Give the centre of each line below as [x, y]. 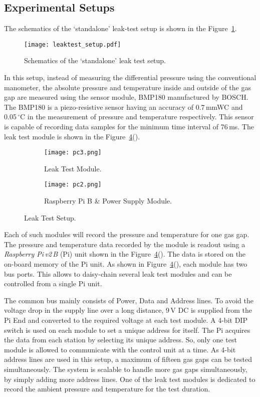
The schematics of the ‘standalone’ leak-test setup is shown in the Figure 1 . [120, 28]
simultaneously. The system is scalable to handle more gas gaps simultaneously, [126, 369]
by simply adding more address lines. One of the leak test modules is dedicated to [130, 379]
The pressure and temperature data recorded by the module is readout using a [125, 244]
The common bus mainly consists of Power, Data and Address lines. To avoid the [129, 300]
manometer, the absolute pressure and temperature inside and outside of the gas [127, 87]
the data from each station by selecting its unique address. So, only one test [120, 340]
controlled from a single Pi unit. [53, 283]
